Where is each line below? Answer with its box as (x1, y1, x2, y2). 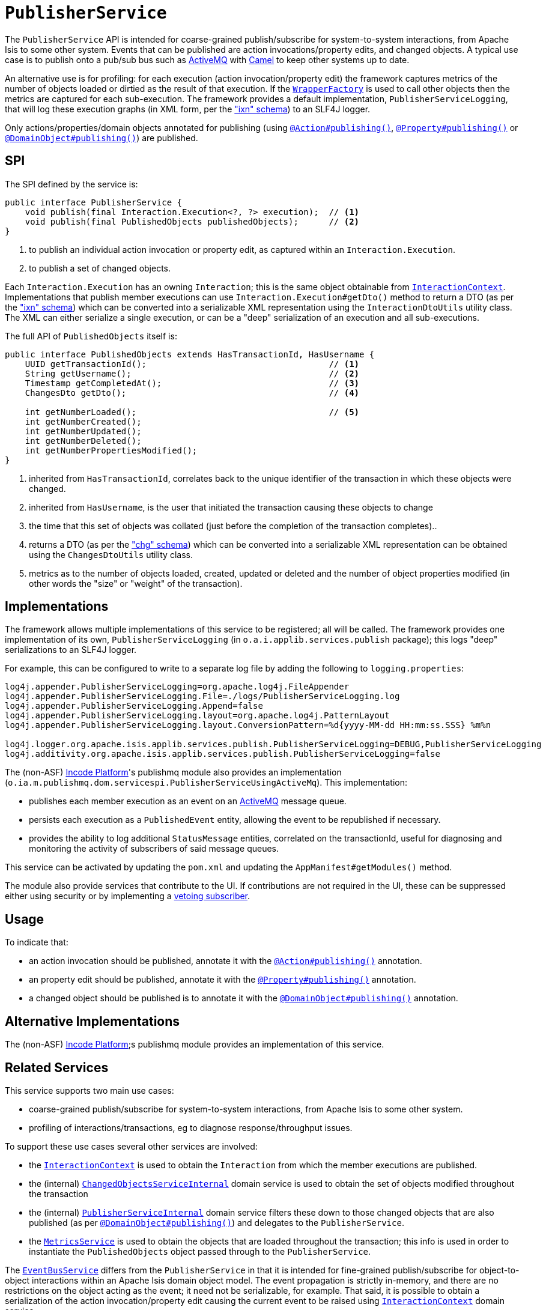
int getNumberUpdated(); (25, 426, 142, 436)
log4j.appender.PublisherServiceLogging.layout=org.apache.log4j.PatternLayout (5, 711, 390, 721)
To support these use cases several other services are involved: (5, 1141, 258, 1151)
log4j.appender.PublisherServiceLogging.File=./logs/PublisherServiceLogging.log (5, 691, 400, 702)
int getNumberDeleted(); (25, 435, 142, 446)
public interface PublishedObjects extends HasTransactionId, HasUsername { (5, 349, 375, 359)
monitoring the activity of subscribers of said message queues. (29, 843, 279, 854)
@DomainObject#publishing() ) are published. (5, 132, 198, 143)
